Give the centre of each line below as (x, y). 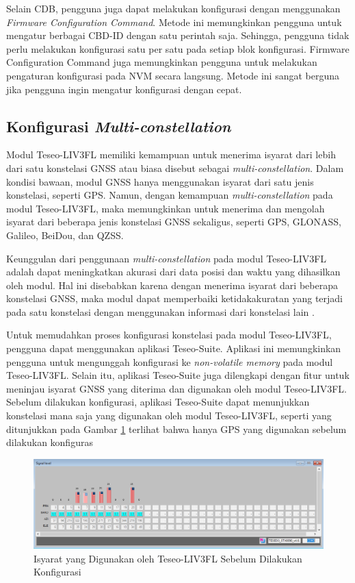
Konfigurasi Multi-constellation (119, 126)
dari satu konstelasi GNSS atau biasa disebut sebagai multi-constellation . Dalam (175, 168)
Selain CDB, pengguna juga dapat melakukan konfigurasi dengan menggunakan (173, 8)
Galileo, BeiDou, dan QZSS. (65, 235)
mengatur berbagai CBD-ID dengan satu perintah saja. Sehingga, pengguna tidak (178, 35)
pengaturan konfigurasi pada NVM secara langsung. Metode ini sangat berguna (173, 75)
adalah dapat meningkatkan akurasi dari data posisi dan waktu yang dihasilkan (173, 272)
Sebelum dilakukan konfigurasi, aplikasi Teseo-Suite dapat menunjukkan (158, 402)
